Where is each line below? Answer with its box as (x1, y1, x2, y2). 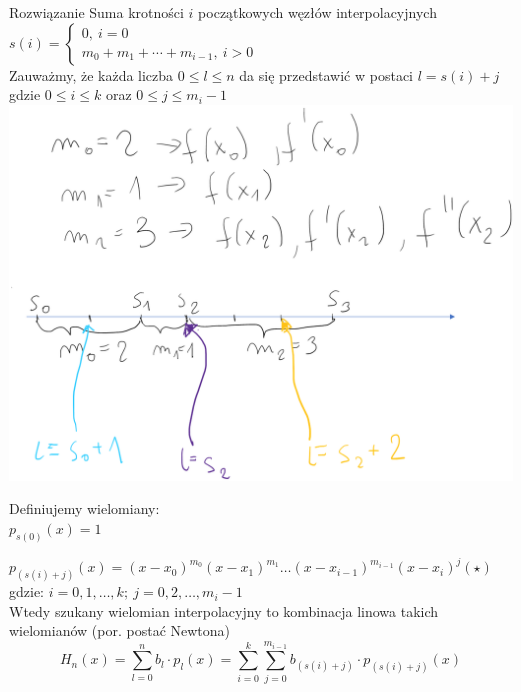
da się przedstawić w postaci (239, 64, 414, 85)
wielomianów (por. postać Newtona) (9, 620, 231, 641)
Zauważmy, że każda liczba (9, 64, 174, 85)
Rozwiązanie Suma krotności (9, 2, 184, 22)
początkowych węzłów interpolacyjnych (198, 2, 437, 22)
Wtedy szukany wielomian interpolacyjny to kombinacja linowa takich (9, 600, 439, 621)
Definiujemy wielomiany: (9, 498, 160, 519)
